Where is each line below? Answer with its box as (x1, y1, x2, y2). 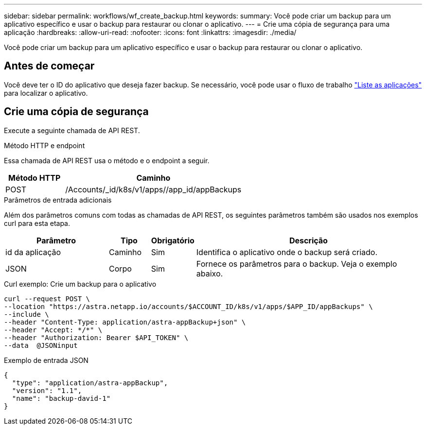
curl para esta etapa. (4, 219, 71, 227)
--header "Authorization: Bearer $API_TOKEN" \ (4, 333, 189, 342)
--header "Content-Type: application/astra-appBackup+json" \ (4, 318, 246, 326)
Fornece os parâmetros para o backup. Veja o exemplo (196, 258, 397, 269)
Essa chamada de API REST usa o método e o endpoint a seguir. (4, 156, 210, 165)
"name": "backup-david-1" (12, 394, 111, 402)
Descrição (289, 235, 328, 245)
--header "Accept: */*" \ (4, 326, 103, 334)
